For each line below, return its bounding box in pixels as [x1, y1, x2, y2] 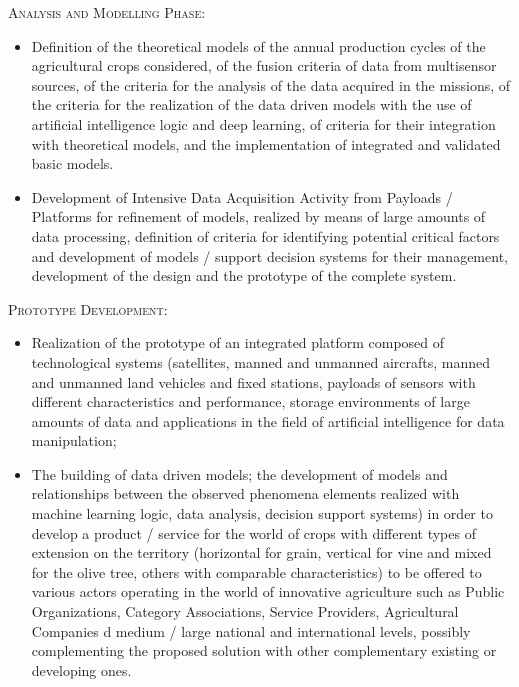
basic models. [31, 153, 114, 174]
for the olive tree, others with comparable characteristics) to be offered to [31, 561, 482, 582]
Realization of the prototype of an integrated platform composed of [31, 332, 445, 353]
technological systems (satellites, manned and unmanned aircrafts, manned [31, 351, 491, 372]
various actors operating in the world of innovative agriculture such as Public [31, 581, 505, 602]
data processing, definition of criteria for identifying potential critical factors [31, 225, 500, 246]
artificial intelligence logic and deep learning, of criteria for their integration [31, 113, 496, 134]
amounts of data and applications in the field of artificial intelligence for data [31, 410, 505, 431]
